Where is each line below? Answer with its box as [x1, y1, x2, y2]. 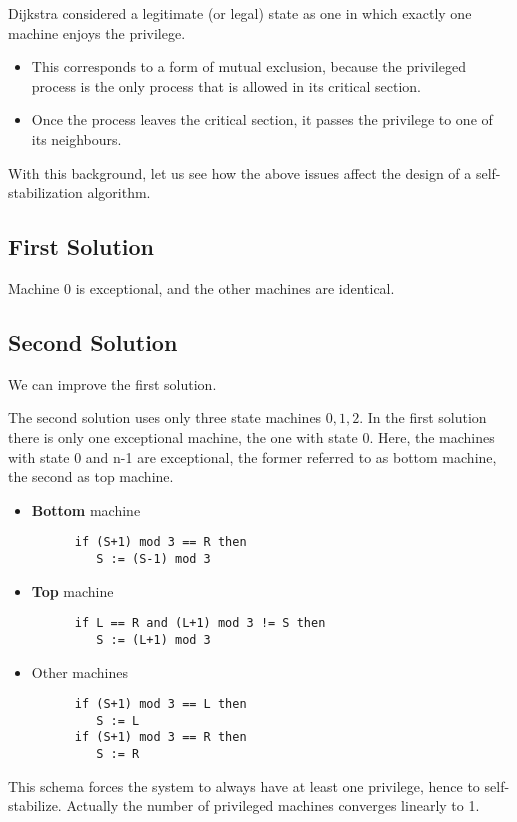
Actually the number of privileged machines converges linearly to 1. [66, 795, 480, 816]
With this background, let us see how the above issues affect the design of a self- [8, 162, 501, 183]
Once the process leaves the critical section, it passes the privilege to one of [31, 109, 493, 130]
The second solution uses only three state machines [8, 407, 322, 428]
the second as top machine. [8, 466, 174, 487]
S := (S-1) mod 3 [96, 551, 211, 566]
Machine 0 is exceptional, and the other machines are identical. [8, 277, 395, 298]
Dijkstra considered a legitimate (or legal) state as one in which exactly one [8, 3, 472, 23]
